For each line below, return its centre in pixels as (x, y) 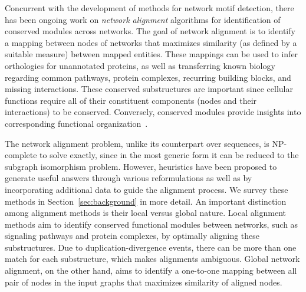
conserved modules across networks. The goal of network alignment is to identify (150, 31)
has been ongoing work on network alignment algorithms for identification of (143, 19)
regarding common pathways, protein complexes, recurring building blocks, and (148, 77)
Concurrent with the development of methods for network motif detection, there (149, 8)
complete (21, 155)
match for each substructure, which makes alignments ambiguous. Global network (152, 259)
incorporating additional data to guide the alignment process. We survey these (147, 189)
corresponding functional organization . (76, 123)
